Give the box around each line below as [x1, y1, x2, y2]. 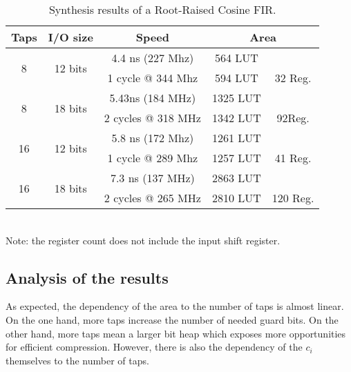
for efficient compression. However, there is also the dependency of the [6, 340, 303, 354]
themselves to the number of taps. [6, 353, 149, 367]
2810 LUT [211, 190, 261, 206]
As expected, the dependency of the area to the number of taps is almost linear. [6, 299, 344, 313]
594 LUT [214, 70, 258, 86]
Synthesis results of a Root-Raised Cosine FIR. [48, 1, 276, 17]
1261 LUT [211, 130, 261, 146]
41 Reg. [274, 150, 312, 166]
